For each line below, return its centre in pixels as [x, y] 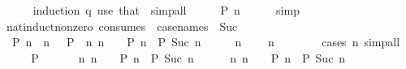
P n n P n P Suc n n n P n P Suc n [188, 57]
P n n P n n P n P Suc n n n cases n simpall [206, 42]
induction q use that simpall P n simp [166, 10]
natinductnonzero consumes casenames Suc [122, 26]
